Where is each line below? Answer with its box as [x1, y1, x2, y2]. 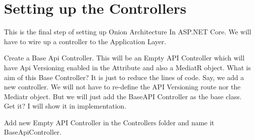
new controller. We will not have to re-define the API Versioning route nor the [4, 82, 241, 92]
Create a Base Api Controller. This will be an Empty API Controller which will [4, 53, 245, 63]
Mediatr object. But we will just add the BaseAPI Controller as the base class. [4, 91, 242, 101]
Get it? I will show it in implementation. [4, 101, 127, 111]
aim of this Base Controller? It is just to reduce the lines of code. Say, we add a [4, 72, 244, 82]
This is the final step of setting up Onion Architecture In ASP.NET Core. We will [4, 27, 252, 37]
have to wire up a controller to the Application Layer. [4, 36, 166, 46]
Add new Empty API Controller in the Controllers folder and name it [4, 117, 215, 127]
